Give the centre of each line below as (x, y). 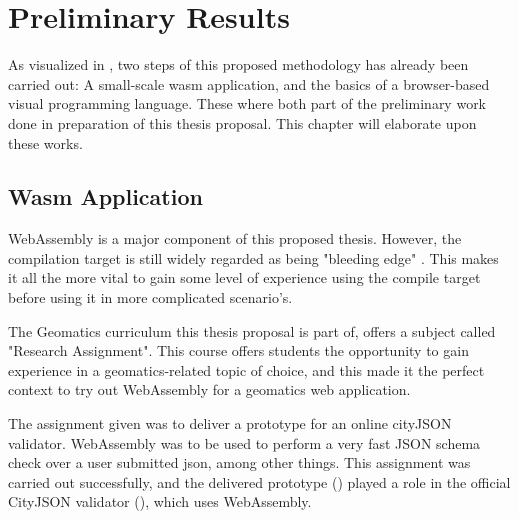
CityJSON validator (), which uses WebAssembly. (160, 501)
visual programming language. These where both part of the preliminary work (247, 103)
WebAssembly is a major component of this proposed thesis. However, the (235, 238)
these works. (45, 142)
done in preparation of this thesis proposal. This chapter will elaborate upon (242, 122)
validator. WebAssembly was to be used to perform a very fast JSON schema (244, 442)
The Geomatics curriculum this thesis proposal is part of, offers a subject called (252, 330)
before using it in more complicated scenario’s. (150, 297)
